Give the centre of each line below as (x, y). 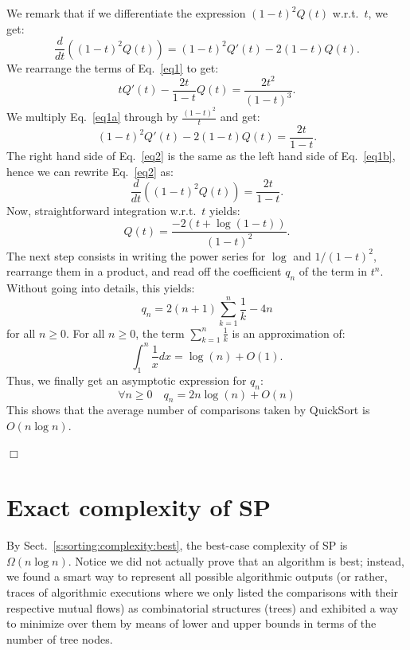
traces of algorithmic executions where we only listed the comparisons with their (203, 592)
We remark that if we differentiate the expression (126, 13)
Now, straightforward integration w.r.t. (102, 210)
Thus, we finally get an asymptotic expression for (127, 380)
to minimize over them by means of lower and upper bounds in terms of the (191, 623)
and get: (240, 117)
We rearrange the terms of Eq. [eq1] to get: (113, 67)
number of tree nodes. (60, 638)
